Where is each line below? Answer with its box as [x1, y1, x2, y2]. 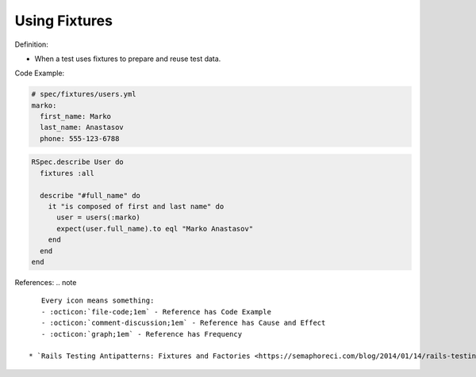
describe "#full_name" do [40, 191, 140, 200]
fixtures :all [40, 169, 95, 177]
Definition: [14, 40, 49, 49]
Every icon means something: [40, 296, 155, 305]
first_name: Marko [40, 112, 111, 121]
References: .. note [14, 277, 77, 287]
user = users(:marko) [56, 213, 140, 222]
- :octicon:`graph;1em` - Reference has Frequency [40, 329, 242, 338]
